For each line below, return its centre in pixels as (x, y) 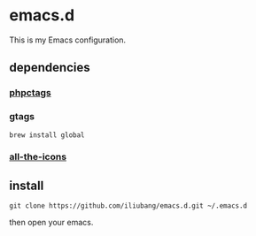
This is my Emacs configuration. (68, 40)
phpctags (30, 93)
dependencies (50, 68)
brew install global (47, 135)
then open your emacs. (51, 223)
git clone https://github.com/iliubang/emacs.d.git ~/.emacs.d (128, 206)
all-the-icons (38, 157)
